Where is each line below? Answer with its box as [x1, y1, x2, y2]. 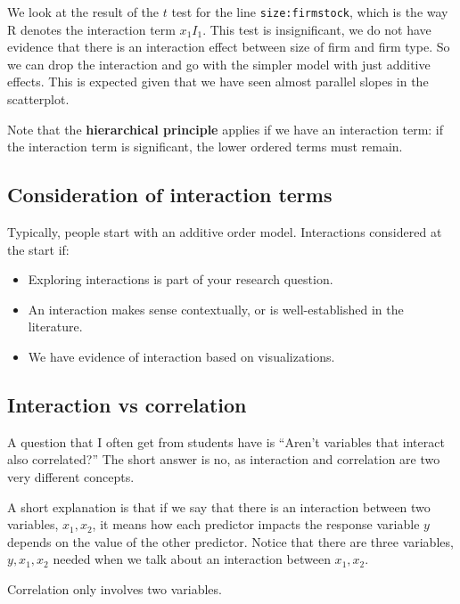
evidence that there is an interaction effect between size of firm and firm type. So [7, 37, 450, 56]
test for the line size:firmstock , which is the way [171, 3, 448, 20]
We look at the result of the [7, 3, 160, 20]
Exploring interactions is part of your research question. [28, 270, 333, 289]
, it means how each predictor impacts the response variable [92, 515, 420, 534]
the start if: [7, 240, 70, 258]
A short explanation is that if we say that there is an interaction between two [7, 497, 431, 516]
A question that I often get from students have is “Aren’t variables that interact [7, 432, 445, 451]
